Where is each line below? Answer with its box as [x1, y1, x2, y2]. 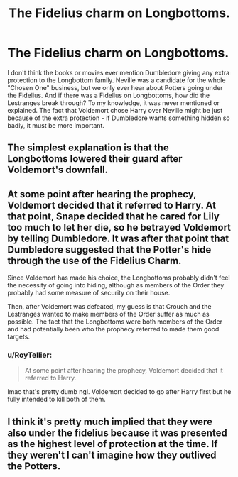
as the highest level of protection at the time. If [7, 438, 218, 450]
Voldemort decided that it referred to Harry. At [7, 199, 217, 211]
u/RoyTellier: [7, 350, 53, 360]
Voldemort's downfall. [7, 164, 109, 176]
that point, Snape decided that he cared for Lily [7, 210, 220, 222]
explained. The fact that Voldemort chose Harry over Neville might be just [7, 106, 223, 114]
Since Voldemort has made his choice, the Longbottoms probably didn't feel [7, 273, 230, 282]
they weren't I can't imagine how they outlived [7, 449, 217, 461]
